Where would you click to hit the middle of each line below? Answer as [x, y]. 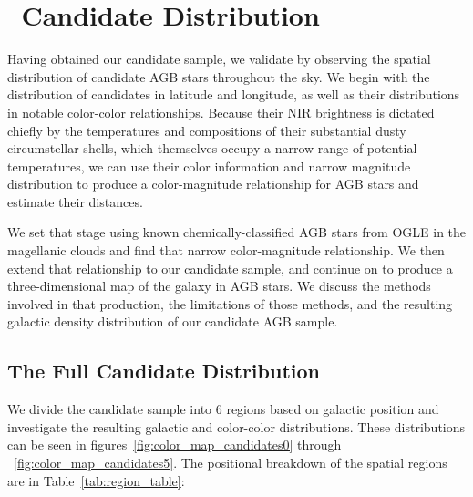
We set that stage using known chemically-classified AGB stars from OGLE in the [237, 232]
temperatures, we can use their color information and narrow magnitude [209, 166]
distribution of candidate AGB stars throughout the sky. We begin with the [219, 76]
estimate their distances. [75, 201]
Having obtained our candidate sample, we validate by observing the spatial [219, 59]
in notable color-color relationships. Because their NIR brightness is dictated [221, 112]
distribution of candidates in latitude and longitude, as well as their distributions [234, 94]
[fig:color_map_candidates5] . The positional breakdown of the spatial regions [231, 463]
